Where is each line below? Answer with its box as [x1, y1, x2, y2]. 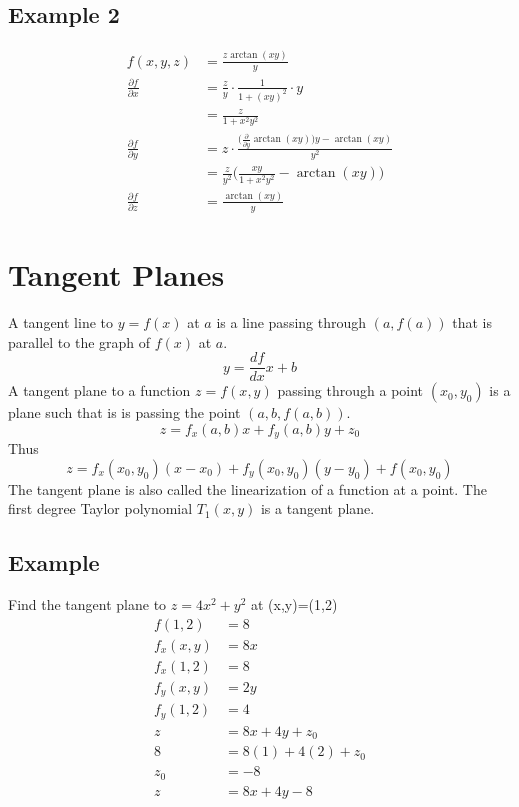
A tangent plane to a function [8, 380, 191, 401]
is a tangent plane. [260, 498, 375, 519]
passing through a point [277, 380, 424, 401]
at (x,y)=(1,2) [250, 594, 338, 615]
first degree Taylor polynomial [8, 498, 193, 519]
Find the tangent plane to [8, 594, 167, 615]
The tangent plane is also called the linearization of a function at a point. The [8, 478, 487, 499]
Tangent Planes [8, 253, 225, 294]
